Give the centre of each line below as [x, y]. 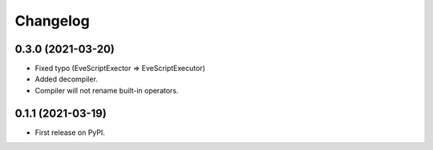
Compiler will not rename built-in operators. [107, 90]
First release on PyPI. [70, 132]
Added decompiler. [66, 79]
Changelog [52, 21]
